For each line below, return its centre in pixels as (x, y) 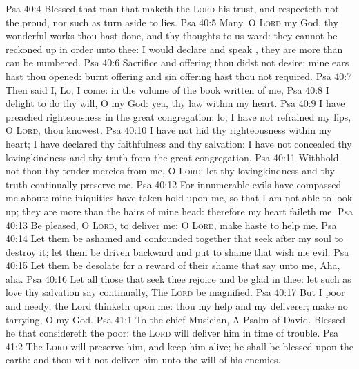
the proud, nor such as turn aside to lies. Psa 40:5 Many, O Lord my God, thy (172, 22)
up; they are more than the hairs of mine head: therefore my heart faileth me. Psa (179, 211)
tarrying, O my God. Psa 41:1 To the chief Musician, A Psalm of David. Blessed (176, 319)
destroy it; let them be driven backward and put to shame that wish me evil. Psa (177, 251)
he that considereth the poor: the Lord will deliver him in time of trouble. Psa (172, 333)
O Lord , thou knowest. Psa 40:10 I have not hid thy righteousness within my (169, 130)
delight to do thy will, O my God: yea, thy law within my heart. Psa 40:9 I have (175, 103)
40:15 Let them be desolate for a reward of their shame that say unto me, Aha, (173, 265)
